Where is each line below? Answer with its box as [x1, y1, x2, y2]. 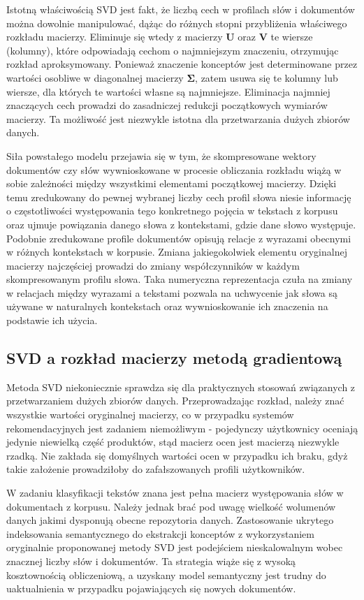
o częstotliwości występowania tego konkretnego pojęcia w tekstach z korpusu [6, 203, 338, 218]
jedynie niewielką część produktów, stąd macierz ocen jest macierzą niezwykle [6, 434, 340, 449]
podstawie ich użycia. [6, 313, 98, 328]
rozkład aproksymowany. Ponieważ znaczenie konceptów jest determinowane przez [6, 57, 358, 71]
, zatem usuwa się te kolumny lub [195, 70, 338, 85]
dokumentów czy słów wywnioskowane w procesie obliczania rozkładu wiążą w [6, 162, 342, 177]
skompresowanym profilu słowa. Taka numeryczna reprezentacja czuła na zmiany [6, 272, 353, 286]
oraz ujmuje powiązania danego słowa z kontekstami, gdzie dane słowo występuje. [6, 217, 356, 231]
